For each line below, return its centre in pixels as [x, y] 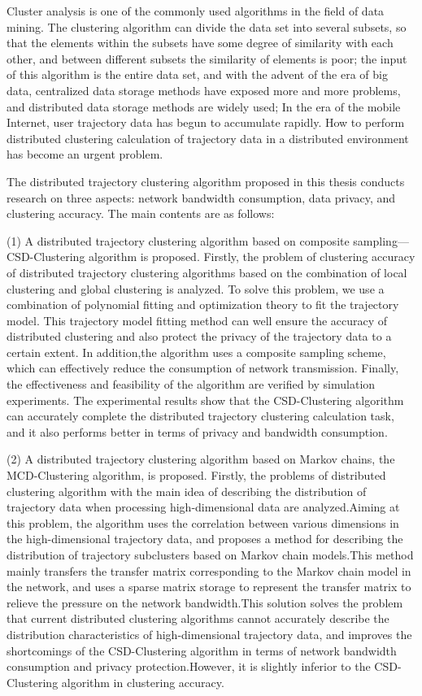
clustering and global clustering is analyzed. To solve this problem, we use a [196, 288]
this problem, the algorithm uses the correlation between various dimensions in [203, 522]
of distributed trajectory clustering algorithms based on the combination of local [207, 272]
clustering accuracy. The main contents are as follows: [141, 213]
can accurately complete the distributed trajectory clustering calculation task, [200, 416]
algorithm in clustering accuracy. [143, 682]
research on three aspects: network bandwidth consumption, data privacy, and [201, 197]
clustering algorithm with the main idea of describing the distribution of [187, 491]
